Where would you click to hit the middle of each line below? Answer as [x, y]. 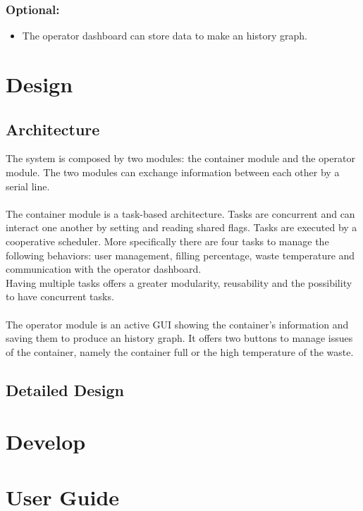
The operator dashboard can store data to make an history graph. [165, 36]
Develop [46, 442]
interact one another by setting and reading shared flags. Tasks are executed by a [181, 227]
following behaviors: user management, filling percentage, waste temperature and [180, 255]
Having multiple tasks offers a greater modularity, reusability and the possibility [179, 282]
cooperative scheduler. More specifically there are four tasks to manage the [167, 241]
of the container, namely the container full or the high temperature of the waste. [180, 351]
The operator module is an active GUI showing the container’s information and [177, 324]
